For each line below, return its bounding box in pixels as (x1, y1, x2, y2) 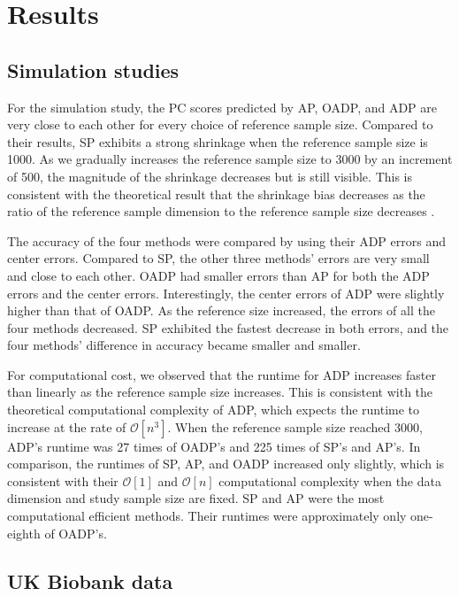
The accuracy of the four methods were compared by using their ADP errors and (7, 231, 446, 250)
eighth (7, 523, 41, 542)
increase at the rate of (7, 417, 126, 436)
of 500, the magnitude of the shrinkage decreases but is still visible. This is (7, 166, 413, 185)
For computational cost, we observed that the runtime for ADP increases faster (7, 365, 436, 383)
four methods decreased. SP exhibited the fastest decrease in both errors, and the (7, 318, 449, 337)
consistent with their (7, 471, 119, 490)
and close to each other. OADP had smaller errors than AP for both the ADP (7, 266, 430, 284)
